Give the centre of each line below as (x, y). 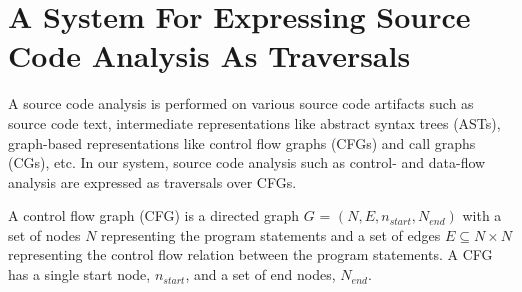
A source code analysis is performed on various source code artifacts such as (241, 103)
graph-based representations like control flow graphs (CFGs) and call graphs (242, 142)
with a (482, 215)
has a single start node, (79, 274)
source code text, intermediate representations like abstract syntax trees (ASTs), (254, 122)
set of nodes (44, 234)
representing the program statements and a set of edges (271, 234)
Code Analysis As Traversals (209, 55)
